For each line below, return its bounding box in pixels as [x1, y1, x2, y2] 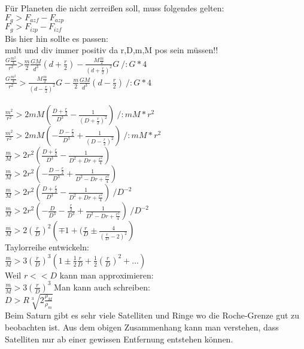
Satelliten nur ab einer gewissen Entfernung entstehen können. [5, 332, 233, 345]
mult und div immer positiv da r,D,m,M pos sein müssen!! [5, 44, 218, 56]
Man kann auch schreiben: [54, 280, 150, 293]
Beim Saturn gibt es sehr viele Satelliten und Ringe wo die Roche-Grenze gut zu [5, 309, 300, 322]
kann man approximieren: [59, 268, 154, 281]
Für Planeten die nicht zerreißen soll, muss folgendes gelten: [5, 2, 224, 14]
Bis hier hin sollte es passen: [5, 32, 108, 44]
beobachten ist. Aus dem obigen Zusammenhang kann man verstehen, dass [5, 321, 279, 333]
